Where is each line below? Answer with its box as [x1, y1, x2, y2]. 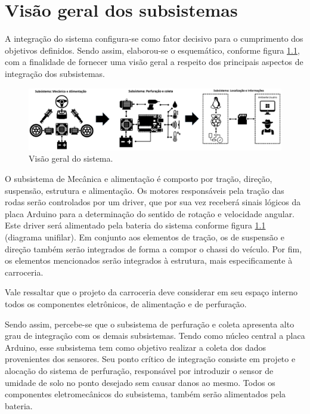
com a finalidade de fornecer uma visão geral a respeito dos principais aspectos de [5, 55, 303, 68]
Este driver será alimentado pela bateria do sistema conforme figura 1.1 [5, 219, 266, 231]
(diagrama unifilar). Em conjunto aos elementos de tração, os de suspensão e [5, 231, 284, 243]
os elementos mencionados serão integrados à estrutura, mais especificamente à [5, 254, 293, 267]
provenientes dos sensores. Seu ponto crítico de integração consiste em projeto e [5, 353, 296, 365]
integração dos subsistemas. [5, 67, 106, 79]
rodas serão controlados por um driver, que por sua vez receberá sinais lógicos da [5, 196, 301, 208]
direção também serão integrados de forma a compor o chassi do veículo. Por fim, [5, 242, 302, 255]
